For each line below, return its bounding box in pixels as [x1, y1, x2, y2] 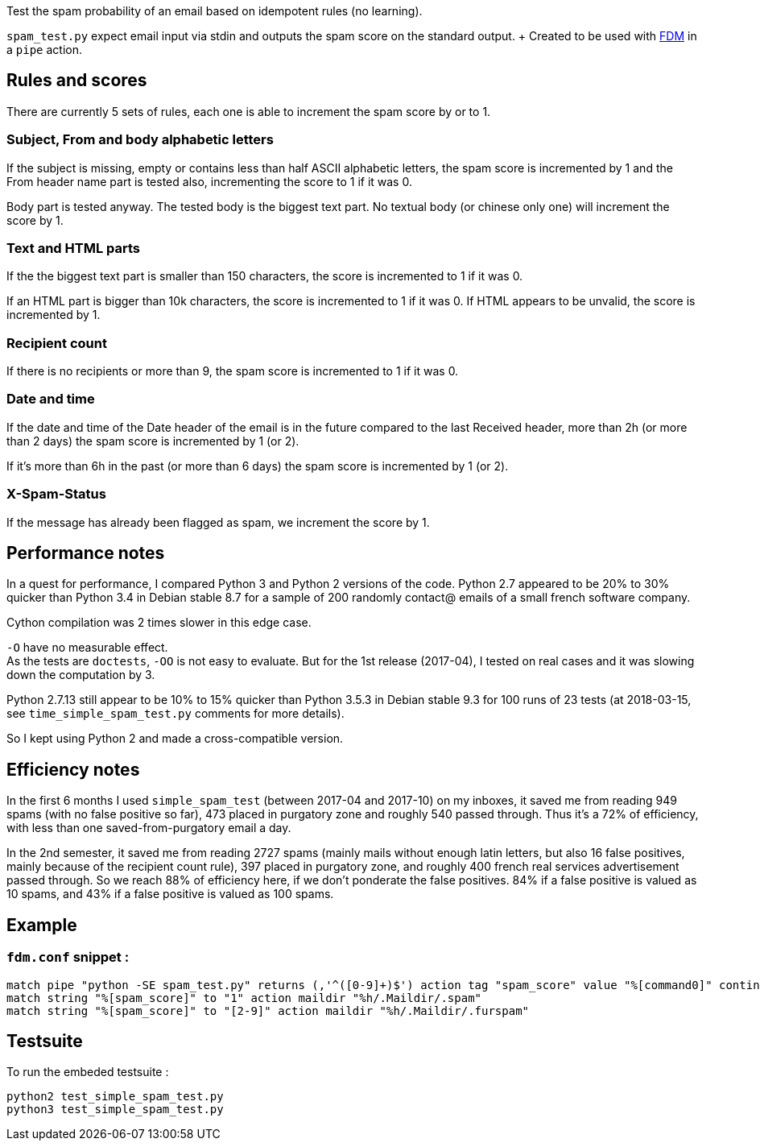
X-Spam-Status [6, 486, 106, 503]
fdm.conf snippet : [6, 949, 130, 966]
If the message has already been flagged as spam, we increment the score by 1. [6, 515, 430, 529]
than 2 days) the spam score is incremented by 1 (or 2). [6, 433, 299, 448]
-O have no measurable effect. [6, 640, 168, 655]
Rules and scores [6, 70, 147, 91]
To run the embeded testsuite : [6, 1065, 169, 1079]
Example [6, 914, 77, 935]
